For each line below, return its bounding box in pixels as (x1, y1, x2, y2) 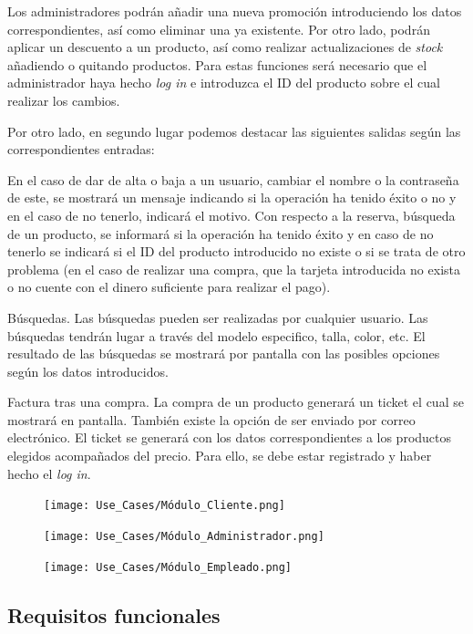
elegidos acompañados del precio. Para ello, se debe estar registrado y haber (7, 446, 432, 465)
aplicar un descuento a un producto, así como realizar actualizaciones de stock (7, 37, 443, 57)
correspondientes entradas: (7, 140, 155, 159)
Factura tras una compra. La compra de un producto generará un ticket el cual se (7, 392, 464, 411)
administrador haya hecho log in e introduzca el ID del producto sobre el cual (7, 73, 440, 92)
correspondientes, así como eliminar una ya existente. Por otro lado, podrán (7, 19, 430, 38)
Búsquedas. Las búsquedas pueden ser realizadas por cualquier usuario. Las (7, 307, 428, 327)
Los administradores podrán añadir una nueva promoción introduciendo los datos (7, 2, 462, 20)
